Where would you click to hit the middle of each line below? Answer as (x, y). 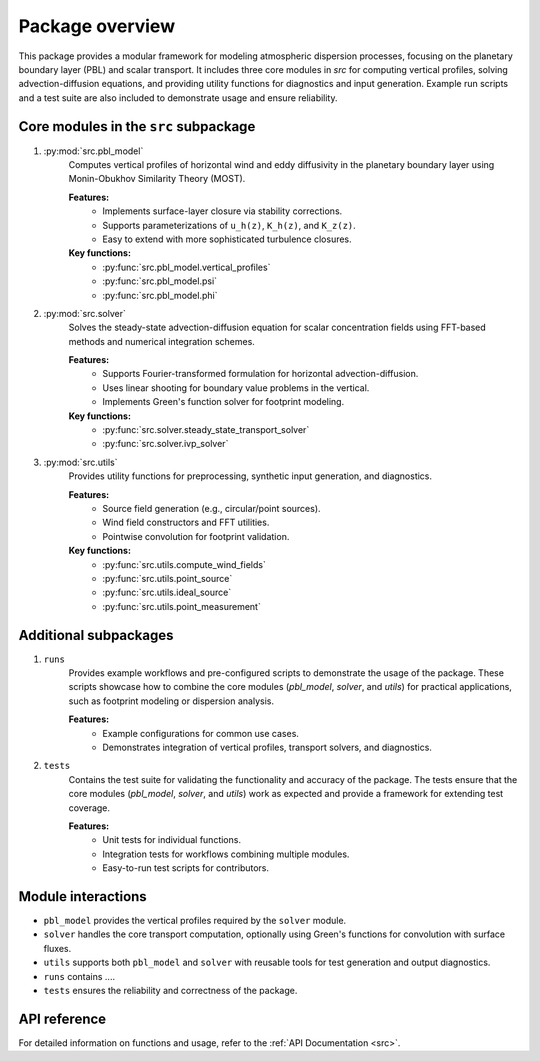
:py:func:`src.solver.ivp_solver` (165, 444)
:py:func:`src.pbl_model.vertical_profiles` (186, 267)
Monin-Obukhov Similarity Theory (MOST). (157, 179)
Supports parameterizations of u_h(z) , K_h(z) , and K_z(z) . (229, 225)
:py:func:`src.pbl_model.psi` (160, 281)
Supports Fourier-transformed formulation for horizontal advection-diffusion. (260, 374)
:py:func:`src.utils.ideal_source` (167, 592)
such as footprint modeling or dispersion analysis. (171, 701)
